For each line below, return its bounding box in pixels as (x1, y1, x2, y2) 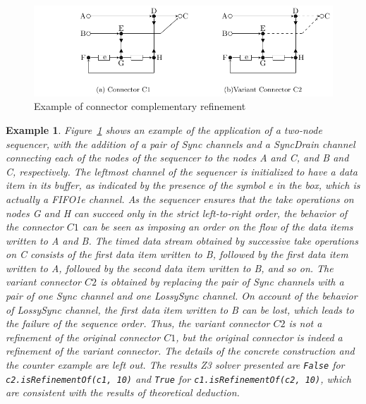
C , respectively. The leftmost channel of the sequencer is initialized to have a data (6, 164, 358, 178)
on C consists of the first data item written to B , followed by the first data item (6, 247, 348, 262)
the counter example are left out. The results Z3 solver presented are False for (6, 357, 345, 372)
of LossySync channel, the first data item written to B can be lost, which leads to (6, 302, 354, 317)
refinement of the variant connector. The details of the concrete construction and (6, 343, 355, 358)
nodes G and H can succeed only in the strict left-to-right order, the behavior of (6, 205, 348, 220)
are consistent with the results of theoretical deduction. (6, 385, 240, 400)
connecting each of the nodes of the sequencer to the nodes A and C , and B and (6, 150, 349, 165)
